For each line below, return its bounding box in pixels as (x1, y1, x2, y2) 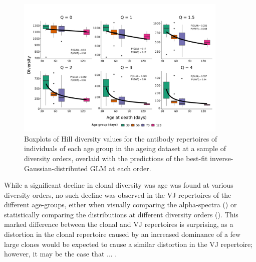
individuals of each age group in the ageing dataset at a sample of (24, 143, 226, 154)
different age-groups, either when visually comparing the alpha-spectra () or (4, 199, 237, 210)
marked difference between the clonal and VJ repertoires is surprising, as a (4, 219, 233, 229)
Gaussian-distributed (24, 163, 88, 173)
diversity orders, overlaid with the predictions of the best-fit (24, 153, 208, 163)
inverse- (210, 153, 233, 163)
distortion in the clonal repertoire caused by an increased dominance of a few (4, 229, 241, 239)
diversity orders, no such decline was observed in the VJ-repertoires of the (4, 189, 231, 200)
